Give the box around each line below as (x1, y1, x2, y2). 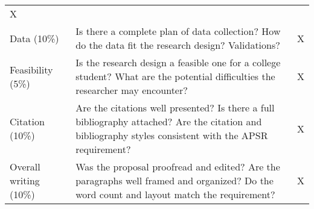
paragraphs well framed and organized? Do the (75, 173, 274, 187)
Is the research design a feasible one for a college (75, 55, 281, 69)
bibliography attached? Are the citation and (75, 114, 262, 128)
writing (10, 173, 40, 187)
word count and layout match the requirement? (75, 187, 275, 201)
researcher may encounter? (75, 83, 188, 97)
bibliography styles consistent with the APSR (75, 128, 268, 142)
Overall (10, 160, 40, 173)
